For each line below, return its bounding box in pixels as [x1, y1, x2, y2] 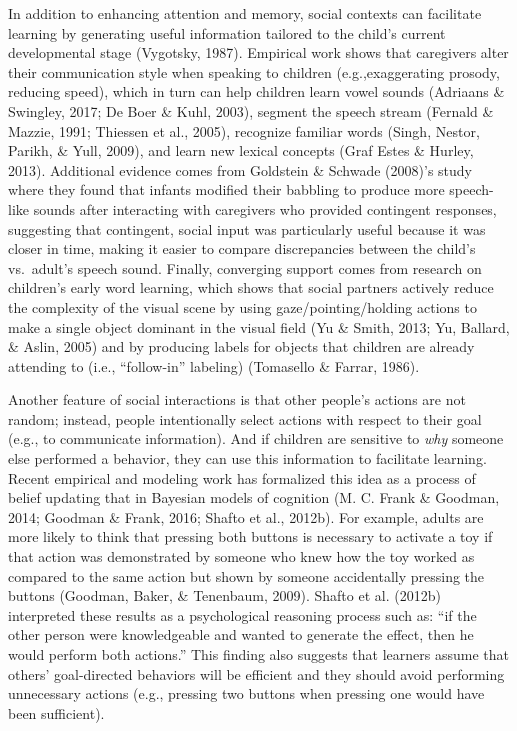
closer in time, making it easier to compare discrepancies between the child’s [8, 238, 476, 259]
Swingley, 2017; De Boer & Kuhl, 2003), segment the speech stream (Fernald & [8, 100, 494, 121]
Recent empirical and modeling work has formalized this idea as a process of [8, 467, 476, 488]
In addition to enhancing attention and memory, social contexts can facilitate [8, 3, 482, 23]
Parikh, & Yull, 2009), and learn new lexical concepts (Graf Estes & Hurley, [8, 140, 474, 161]
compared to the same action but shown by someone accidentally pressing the [8, 565, 485, 586]
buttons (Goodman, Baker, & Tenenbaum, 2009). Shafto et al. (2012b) [8, 585, 441, 606]
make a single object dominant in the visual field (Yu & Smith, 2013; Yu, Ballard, [8, 316, 510, 337]
